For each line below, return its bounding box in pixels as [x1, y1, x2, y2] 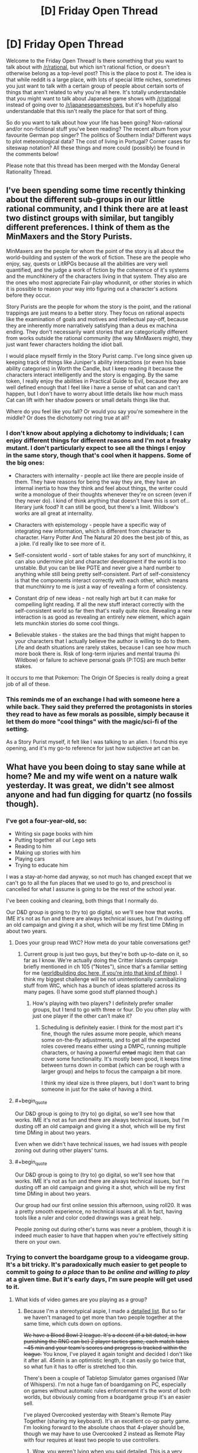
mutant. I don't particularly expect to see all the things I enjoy [6, 443, 186, 452]
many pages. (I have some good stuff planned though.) [23, 988, 158, 996]
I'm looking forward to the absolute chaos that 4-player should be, [23, 1423, 185, 1430]
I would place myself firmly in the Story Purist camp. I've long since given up [6, 352, 193, 359]
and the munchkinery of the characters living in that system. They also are [6, 273, 187, 280]
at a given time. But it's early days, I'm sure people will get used [6, 1275, 193, 1284]
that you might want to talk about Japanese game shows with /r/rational [6, 95, 181, 102]
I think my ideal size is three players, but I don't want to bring [41, 1080, 190, 1087]
